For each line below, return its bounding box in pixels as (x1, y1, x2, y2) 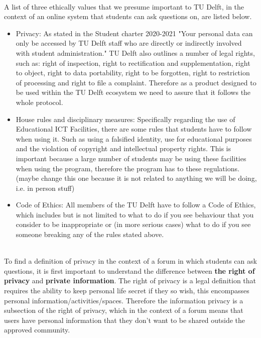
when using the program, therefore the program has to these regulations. (16, 163, 239, 173)
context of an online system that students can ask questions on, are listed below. (4, 11, 252, 22)
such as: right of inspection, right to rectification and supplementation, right (16, 57, 250, 68)
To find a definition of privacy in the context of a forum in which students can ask (4, 256, 257, 266)
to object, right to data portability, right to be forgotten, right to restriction (16, 67, 250, 78)
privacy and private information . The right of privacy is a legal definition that (4, 275, 256, 286)
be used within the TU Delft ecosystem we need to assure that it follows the (16, 87, 251, 97)
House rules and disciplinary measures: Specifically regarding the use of (16, 114, 235, 124)
